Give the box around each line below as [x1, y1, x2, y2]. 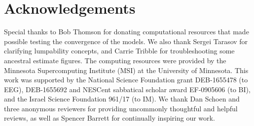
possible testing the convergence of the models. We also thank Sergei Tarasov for [4, 36, 248, 46]
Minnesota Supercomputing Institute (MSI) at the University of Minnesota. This [4, 65, 249, 75]
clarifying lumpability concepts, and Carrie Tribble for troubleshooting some [4, 46, 235, 56]
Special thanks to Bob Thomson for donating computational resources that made [4, 26, 249, 37]
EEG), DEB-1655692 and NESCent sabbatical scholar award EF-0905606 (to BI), [4, 84, 251, 94]
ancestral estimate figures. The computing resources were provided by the [4, 55, 226, 65]
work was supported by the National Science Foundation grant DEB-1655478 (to [4, 75, 248, 85]
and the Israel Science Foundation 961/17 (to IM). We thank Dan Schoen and [4, 94, 240, 104]
